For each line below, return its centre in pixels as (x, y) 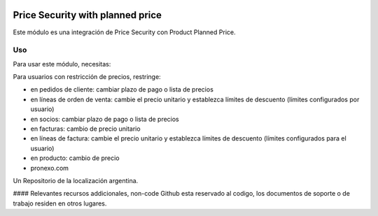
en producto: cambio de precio (75, 158)
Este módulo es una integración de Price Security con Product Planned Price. (124, 32)
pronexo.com (50, 168)
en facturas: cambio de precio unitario (85, 129)
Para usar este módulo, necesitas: (62, 64)
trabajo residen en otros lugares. (60, 203)
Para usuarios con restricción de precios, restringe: (87, 77)
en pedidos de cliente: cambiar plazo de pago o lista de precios (122, 89)
